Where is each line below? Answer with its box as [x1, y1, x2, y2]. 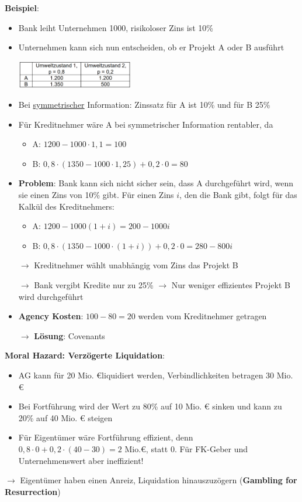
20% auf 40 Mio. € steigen [18, 411, 113, 424]
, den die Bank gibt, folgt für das [179, 189, 297, 200]
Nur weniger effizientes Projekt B [171, 278, 290, 291]
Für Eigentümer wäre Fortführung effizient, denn [18, 431, 193, 443]
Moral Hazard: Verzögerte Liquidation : [5, 349, 165, 361]
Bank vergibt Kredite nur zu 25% [34, 278, 154, 291]
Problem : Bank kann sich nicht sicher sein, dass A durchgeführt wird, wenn [18, 177, 293, 189]
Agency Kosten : [18, 310, 84, 322]
